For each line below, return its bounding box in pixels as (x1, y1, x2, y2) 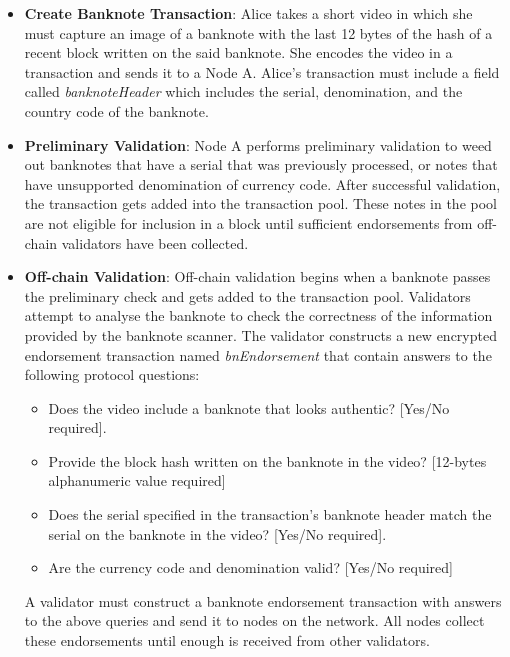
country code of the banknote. (24, 100, 209, 121)
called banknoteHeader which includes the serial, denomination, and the (24, 81, 463, 102)
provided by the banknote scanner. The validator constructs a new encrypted (24, 324, 497, 345)
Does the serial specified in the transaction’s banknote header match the (48, 504, 492, 525)
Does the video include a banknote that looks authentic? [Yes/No (48, 397, 450, 418)
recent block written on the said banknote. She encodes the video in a (24, 42, 453, 63)
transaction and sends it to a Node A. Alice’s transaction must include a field (24, 61, 500, 82)
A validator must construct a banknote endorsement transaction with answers (24, 590, 502, 611)
